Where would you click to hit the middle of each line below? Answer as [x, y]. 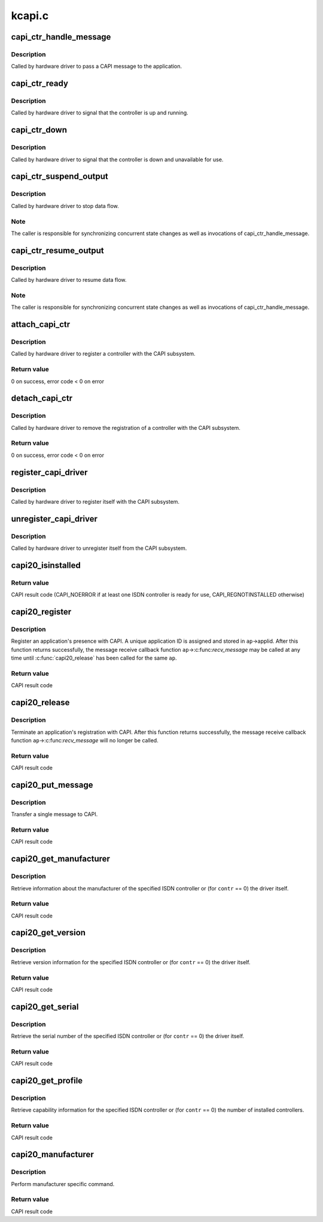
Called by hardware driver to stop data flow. [65, 206]
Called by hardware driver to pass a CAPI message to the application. [97, 67]
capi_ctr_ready [40, 84]
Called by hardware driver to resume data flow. [69, 280]
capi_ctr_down [39, 130]
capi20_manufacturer [52, 1155]
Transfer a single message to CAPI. [54, 814]
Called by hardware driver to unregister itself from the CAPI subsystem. [99, 548]
